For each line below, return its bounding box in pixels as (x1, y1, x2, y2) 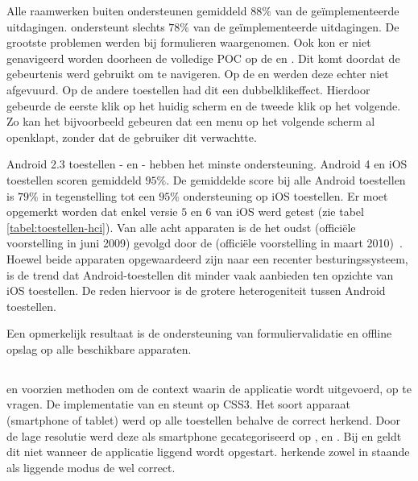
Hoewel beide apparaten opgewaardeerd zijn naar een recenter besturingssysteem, (6, 250, 408, 267)
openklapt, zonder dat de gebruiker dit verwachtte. (6, 128, 257, 145)
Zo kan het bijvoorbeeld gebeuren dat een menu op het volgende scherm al (6, 113, 375, 130)
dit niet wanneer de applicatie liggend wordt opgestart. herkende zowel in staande (6, 443, 410, 460)
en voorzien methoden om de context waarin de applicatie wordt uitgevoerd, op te (6, 379, 412, 396)
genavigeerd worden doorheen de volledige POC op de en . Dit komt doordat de (6, 49, 400, 66)
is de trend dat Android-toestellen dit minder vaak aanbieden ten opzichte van (6, 266, 394, 283)
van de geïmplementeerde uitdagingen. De (192, 18, 399, 35)
